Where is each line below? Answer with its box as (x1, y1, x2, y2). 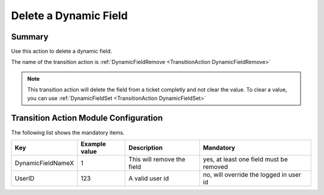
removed (203, 162, 228, 170)
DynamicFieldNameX (14, 159, 74, 167)
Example (80, 139, 106, 148)
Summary (11, 32, 49, 42)
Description (128, 144, 163, 152)
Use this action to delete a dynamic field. (11, 48, 112, 55)
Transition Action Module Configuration (11, 113, 163, 123)
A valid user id (128, 174, 169, 182)
